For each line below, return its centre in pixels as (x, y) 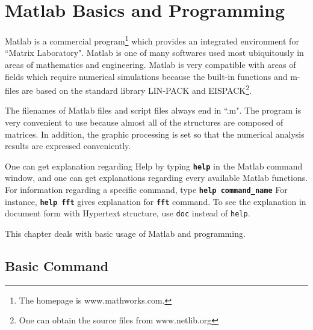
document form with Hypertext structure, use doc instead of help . (128, 213)
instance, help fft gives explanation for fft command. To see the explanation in (156, 201)
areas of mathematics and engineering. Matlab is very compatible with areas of (150, 64)
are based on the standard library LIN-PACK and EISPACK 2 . (137, 89)
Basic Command (57, 265)
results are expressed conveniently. (68, 146)
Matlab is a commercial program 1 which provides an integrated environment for (152, 40)
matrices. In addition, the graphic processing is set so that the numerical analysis (155, 134)
